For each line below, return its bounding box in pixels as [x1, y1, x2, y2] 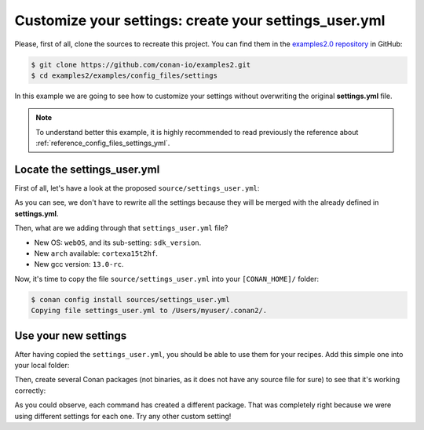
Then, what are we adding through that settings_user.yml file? [14, 224, 228, 233]
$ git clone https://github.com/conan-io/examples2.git [31, 60, 251, 69]
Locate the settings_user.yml [14, 162, 160, 176]
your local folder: [14, 360, 70, 370]
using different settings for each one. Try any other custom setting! [14, 411, 232, 421]
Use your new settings [14, 329, 127, 342]
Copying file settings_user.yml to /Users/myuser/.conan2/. [31, 306, 268, 315]
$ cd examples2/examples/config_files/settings [31, 71, 217, 80]
